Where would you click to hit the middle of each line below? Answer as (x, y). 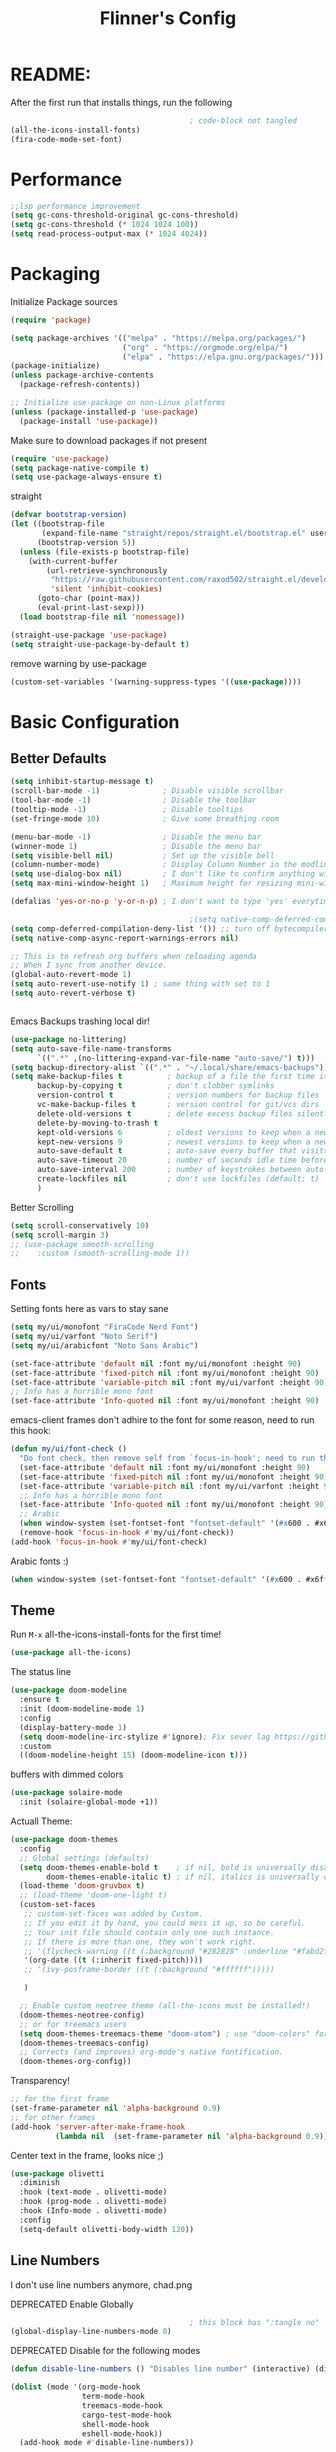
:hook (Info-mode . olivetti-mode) (93, 2211)
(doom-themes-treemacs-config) (84, 2043)
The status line (41, 1672)
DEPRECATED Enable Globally (72, 2304)
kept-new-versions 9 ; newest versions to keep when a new (182, 1142)
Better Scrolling (42, 1207)
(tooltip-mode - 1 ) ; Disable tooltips (127, 810)
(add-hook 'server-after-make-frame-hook (98, 2127)
